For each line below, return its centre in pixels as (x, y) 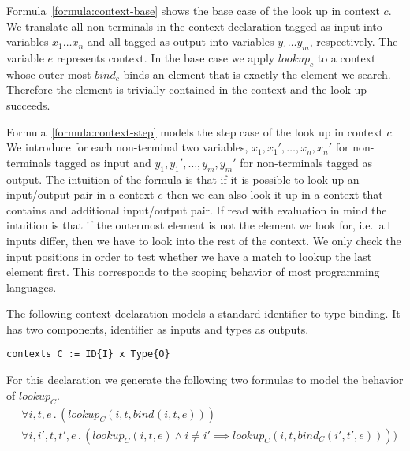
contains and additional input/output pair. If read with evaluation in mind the (197, 209)
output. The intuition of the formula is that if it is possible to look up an (183, 179)
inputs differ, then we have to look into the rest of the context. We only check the (204, 240)
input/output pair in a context (80, 194)
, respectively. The (354, 41)
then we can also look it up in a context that (275, 194)
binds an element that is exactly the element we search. (257, 74)
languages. (32, 287)
